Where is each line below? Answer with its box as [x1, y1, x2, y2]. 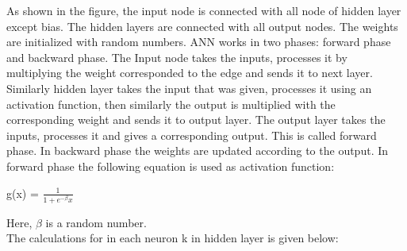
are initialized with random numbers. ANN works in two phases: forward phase [6, 33, 391, 50]
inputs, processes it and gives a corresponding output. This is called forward [6, 126, 377, 143]
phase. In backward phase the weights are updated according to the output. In [6, 142, 389, 159]
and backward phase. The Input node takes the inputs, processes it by [6, 48, 347, 65]
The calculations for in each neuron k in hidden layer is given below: [6, 230, 339, 246]
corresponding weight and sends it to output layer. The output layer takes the [6, 111, 386, 128]
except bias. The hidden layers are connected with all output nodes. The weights [6, 17, 398, 34]
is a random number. [45, 214, 147, 230]
